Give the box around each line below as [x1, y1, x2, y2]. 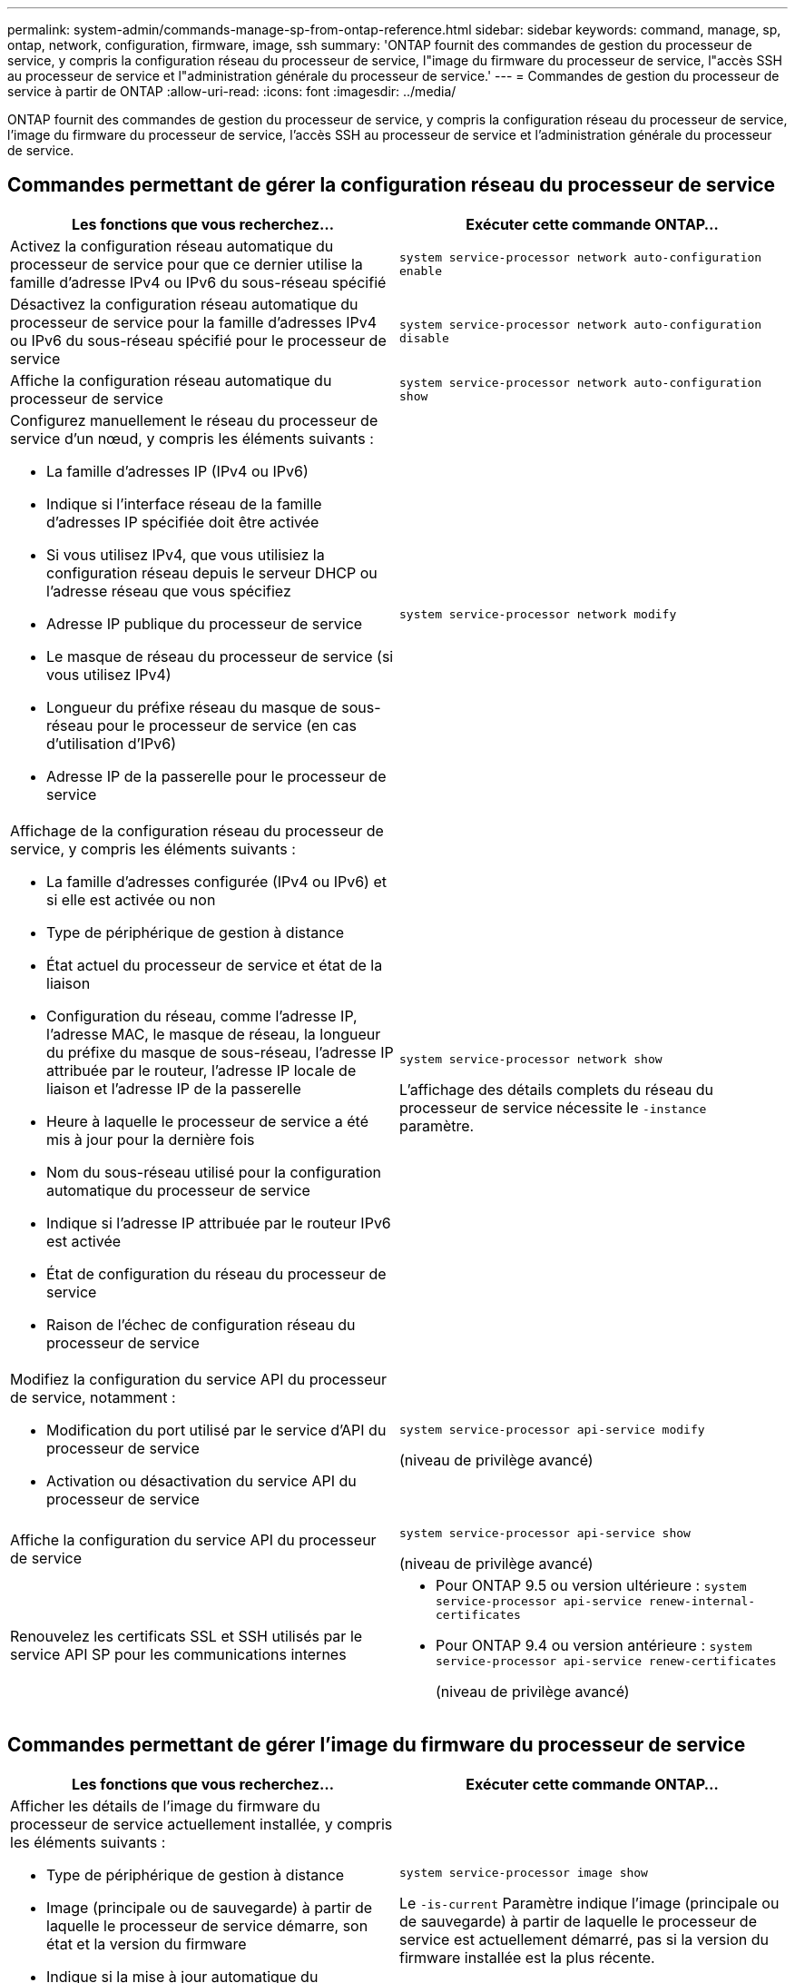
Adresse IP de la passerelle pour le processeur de [46, 766, 387, 785]
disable [399, 330, 449, 345]
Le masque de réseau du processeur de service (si [46, 646, 394, 666]
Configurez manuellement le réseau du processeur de [10, 410, 378, 429]
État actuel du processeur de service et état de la [46, 955, 383, 974]
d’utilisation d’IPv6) [46, 734, 176, 753]
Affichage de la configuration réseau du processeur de [10, 821, 384, 840]
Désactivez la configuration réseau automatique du [10, 294, 358, 313]
